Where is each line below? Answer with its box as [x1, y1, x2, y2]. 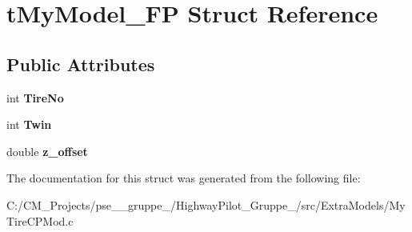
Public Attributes [6, 51, 155, 76]
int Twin [6, 116, 52, 133]
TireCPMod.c [6, 212, 74, 229]
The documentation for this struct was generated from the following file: [6, 170, 361, 186]
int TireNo [6, 89, 64, 106]
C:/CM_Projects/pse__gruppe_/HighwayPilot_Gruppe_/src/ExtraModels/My [6, 196, 406, 213]
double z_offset [6, 142, 88, 159]
